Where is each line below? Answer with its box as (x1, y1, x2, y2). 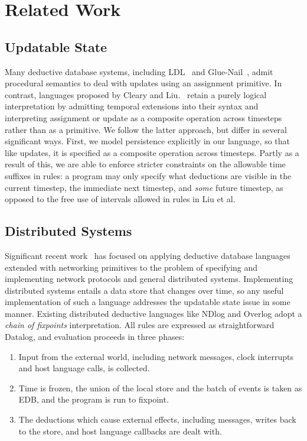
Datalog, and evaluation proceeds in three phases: (5, 330, 185, 343)
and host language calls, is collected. (18, 362, 150, 374)
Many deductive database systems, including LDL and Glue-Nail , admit (5, 65, 273, 77)
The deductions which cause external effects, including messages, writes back (18, 413, 296, 426)
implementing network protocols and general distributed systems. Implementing (5, 273, 293, 285)
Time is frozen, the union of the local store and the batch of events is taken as (18, 381, 302, 394)
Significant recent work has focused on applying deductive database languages (5, 249, 290, 261)
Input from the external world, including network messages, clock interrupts (18, 350, 294, 362)
